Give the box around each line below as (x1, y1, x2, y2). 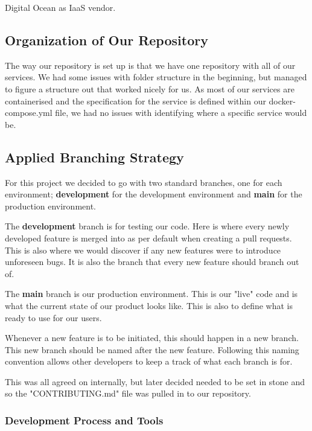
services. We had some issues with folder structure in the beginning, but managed (5, 71, 307, 83)
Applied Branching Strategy (5, 147, 184, 166)
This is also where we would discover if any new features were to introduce (5, 243, 281, 256)
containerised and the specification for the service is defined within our (5, 94, 266, 107)
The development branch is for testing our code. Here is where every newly (5, 220, 290, 232)
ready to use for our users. (5, 311, 102, 324)
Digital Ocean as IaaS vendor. (5, 1, 116, 13)
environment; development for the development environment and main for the (5, 188, 302, 200)
